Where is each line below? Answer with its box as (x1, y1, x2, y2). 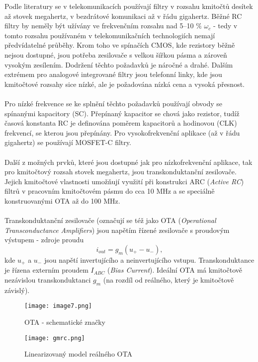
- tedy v (213, 20, 238, 31)
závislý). (4, 285, 30, 295)
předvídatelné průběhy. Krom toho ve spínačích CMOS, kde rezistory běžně (4, 40, 235, 50)
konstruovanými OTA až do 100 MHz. (4, 195, 120, 206)
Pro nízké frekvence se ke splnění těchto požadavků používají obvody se (4, 98, 222, 108)
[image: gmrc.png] (24, 334, 85, 342)
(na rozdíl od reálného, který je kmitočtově (103, 274, 234, 285)
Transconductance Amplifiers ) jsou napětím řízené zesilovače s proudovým (4, 224, 230, 235)
